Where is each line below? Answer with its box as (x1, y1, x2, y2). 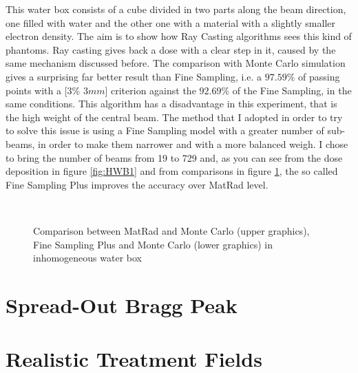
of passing (298, 69, 340, 83)
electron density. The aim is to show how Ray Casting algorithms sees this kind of (6, 29, 352, 43)
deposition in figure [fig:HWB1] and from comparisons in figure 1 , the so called (6, 164, 338, 178)
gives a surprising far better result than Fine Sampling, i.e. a (6, 69, 262, 83)
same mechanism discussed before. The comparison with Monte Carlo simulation (6, 56, 346, 70)
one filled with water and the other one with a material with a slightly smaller (6, 15, 336, 30)
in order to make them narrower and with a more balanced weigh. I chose (38, 136, 348, 151)
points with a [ (6, 83, 67, 97)
